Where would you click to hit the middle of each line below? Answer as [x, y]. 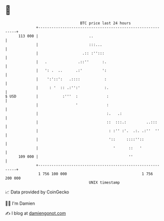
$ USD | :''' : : [57, 96]
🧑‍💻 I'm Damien [20, 203]
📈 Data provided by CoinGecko [37, 192]
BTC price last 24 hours [106, 23]
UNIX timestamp [104, 182]
